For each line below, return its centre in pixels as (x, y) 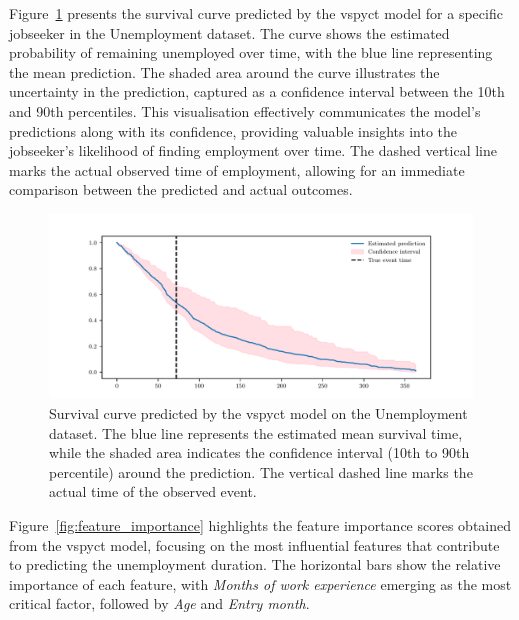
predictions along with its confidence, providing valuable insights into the (233, 130)
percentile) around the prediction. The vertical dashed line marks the (261, 471)
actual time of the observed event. (153, 491)
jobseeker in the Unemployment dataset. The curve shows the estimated (229, 32)
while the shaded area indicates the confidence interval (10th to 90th (259, 452)
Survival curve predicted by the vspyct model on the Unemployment (258, 413)
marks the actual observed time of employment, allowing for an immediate (237, 169)
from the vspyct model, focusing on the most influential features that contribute (254, 544)
